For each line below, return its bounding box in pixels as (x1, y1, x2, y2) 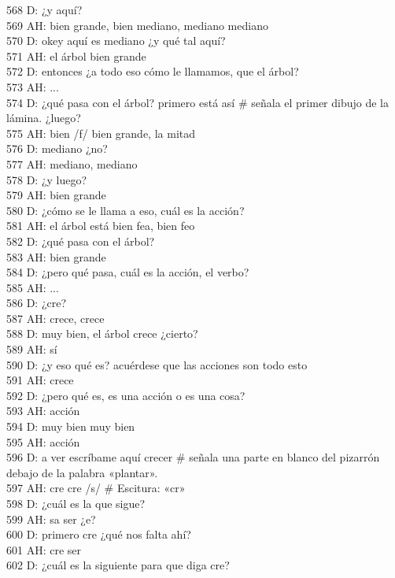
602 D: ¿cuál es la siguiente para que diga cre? (6, 557, 230, 573)
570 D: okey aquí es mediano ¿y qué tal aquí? (6, 32, 226, 49)
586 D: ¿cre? (6, 295, 67, 311)
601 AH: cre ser (6, 541, 82, 558)
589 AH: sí (6, 341, 57, 358)
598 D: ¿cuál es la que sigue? (6, 495, 146, 511)
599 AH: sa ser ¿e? (6, 510, 96, 527)
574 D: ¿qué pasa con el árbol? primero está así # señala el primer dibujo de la (6, 94, 389, 110)
